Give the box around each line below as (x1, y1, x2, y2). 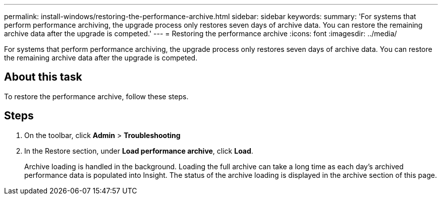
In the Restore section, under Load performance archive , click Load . (24, 146, 253, 155)
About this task (4, 71, 82, 84)
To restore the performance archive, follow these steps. (4, 92, 189, 101)
